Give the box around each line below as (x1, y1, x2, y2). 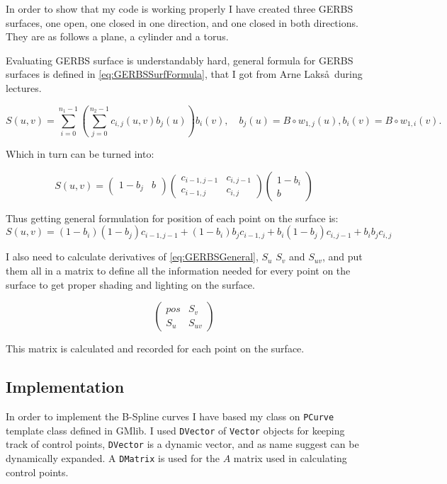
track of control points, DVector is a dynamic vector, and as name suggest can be (6, 437, 359, 451)
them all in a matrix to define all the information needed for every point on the (6, 263, 351, 278)
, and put (322, 249, 363, 264)
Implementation (6, 376, 125, 398)
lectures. (6, 80, 42, 95)
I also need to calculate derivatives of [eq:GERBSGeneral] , (6, 249, 259, 264)
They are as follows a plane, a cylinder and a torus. (6, 29, 229, 44)
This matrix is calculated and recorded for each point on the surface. (6, 341, 305, 356)
